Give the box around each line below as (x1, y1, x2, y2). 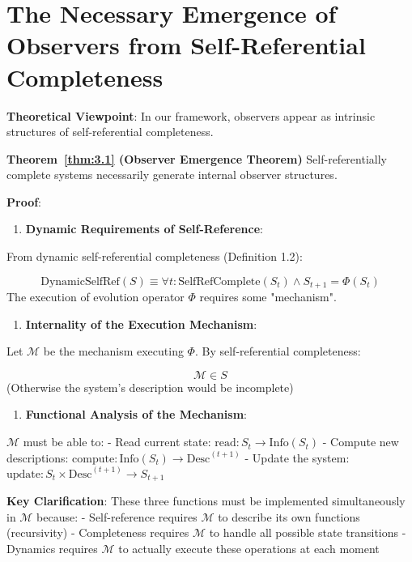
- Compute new (322, 433, 399, 450)
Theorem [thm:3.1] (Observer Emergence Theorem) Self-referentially (6, 150, 387, 167)
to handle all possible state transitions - (209, 524, 406, 541)
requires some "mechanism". (199, 288, 337, 305)
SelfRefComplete (178, 275, 261, 287)
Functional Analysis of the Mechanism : (25, 406, 247, 423)
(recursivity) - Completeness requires (6, 524, 189, 541)
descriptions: (6, 449, 69, 466)
